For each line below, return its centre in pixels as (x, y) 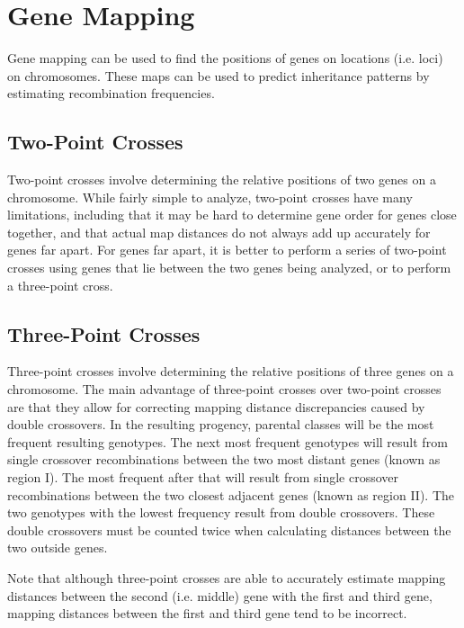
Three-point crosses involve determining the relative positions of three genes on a (231, 371)
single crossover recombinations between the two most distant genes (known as (224, 459)
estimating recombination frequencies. (111, 93)
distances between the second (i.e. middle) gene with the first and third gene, (220, 595)
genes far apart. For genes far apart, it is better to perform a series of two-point (227, 250)
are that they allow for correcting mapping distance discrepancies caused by (216, 406)
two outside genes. (58, 547)
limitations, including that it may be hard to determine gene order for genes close (232, 215)
